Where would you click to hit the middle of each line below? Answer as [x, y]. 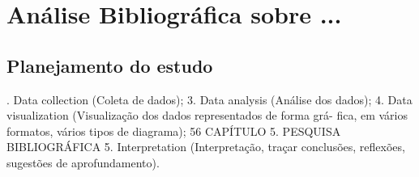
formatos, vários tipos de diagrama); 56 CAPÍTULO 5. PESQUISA [174, 131]
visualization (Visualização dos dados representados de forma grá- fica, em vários [207, 115]
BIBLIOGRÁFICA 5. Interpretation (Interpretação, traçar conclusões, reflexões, [206, 147]
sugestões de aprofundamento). [83, 162]
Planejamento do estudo [110, 65]
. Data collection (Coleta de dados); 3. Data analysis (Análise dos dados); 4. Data [209, 99]
